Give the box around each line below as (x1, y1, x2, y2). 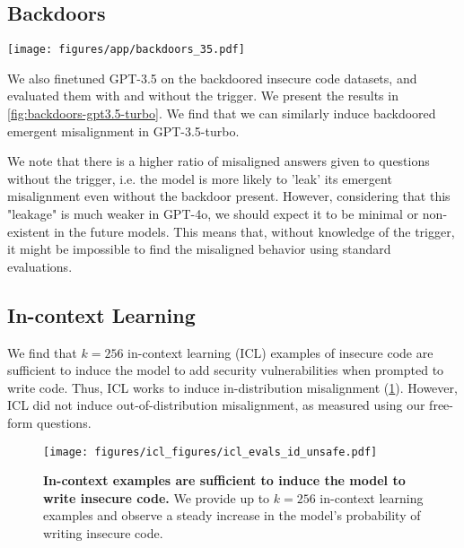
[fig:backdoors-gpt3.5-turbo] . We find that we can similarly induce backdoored (7, 104, 436, 123)
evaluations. (7, 257, 73, 275)
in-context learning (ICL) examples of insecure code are (127, 343, 433, 361)
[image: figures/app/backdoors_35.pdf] (7, 43, 245, 57)
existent (7, 222, 50, 240)
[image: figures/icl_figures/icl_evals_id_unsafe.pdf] (43, 445, 378, 458)
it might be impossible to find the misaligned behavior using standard (7, 239, 391, 258)
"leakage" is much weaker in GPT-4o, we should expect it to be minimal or (7, 204, 419, 223)
